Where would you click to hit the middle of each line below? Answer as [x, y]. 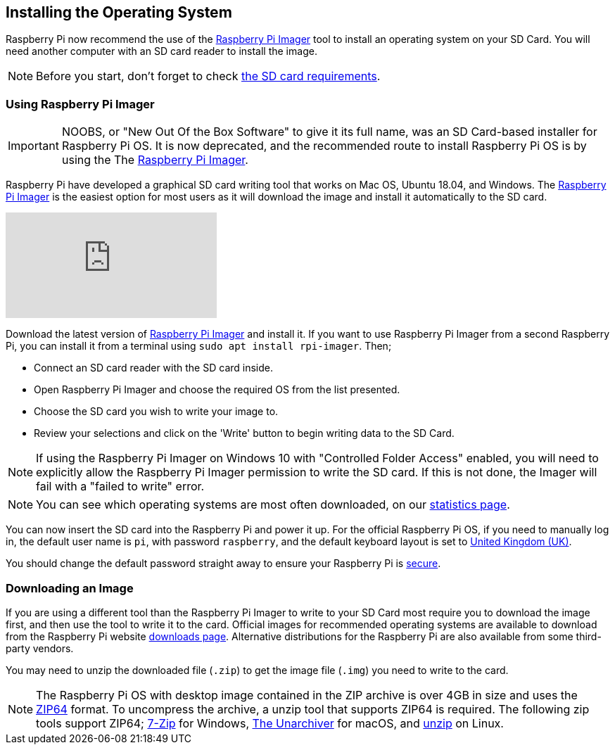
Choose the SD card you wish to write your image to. [156, 412]
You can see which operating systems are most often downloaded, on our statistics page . [273, 505]
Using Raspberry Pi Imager [80, 104]
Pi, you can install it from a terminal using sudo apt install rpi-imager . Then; [199, 346]
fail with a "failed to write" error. [120, 487]
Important [33, 146]
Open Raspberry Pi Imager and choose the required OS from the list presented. [217, 390]
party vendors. [40, 648]
